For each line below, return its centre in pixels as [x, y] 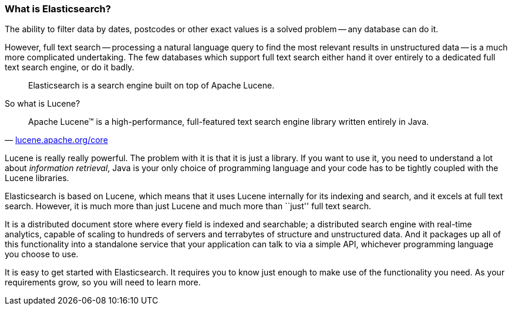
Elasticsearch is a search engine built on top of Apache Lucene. [151, 86]
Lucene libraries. [37, 178]
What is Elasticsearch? [58, 9]
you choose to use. [42, 254]
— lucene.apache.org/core [56, 140]
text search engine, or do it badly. [70, 67]
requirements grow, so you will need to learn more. [103, 282]
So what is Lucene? [43, 104]
